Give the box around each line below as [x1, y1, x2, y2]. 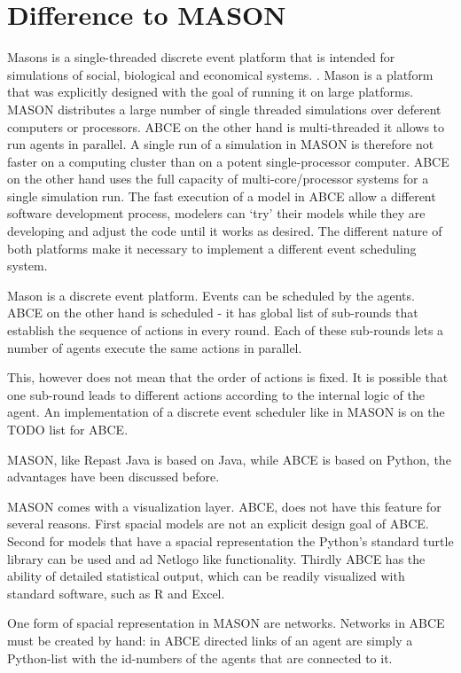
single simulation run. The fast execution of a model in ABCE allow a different [7, 186, 436, 205]
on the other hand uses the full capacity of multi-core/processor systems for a [7, 169, 429, 188]
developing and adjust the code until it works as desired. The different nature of [7, 222, 442, 240]
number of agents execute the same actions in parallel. [7, 338, 302, 356]
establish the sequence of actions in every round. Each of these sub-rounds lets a [7, 321, 444, 340]
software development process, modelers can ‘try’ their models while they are [7, 204, 426, 223]
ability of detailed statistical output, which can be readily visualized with [7, 567, 405, 585]
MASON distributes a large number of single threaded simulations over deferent [7, 99, 441, 118]
